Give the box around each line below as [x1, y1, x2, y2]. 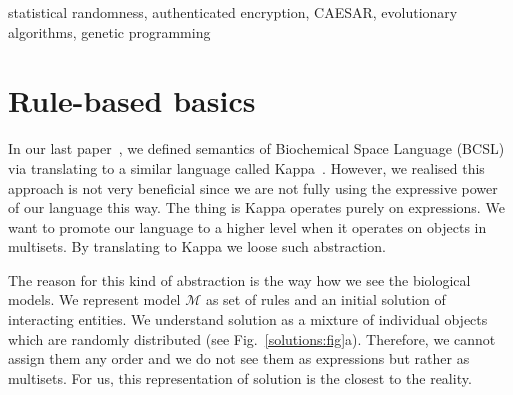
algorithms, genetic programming [8, 21, 211, 42]
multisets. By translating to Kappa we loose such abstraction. [8, 236, 386, 257]
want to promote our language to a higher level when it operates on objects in [8, 216, 487, 237]
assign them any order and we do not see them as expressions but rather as [8, 348, 470, 369]
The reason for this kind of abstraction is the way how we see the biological [8, 269, 471, 290]
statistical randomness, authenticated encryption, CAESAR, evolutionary [8, 2, 458, 22]
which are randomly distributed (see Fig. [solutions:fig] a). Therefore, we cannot [8, 328, 496, 349]
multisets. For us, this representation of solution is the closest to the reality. [8, 367, 472, 388]
